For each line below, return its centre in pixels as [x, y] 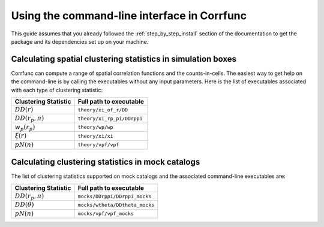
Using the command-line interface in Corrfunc [129, 16]
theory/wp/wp [95, 127]
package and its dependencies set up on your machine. [80, 41]
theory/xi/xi [95, 136]
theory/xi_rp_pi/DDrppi [110, 119]
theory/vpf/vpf [98, 145]
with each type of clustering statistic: [57, 90]
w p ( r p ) [25, 127]
